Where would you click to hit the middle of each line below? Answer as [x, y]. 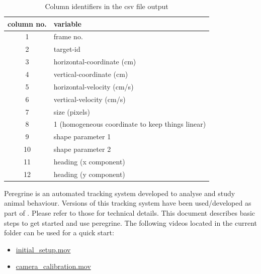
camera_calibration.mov [53, 266]
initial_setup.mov [43, 249]
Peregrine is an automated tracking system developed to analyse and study [120, 193]
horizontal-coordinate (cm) [95, 62]
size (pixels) [72, 111]
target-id [67, 49]
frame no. [68, 36]
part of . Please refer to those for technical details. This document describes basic [130, 213]
